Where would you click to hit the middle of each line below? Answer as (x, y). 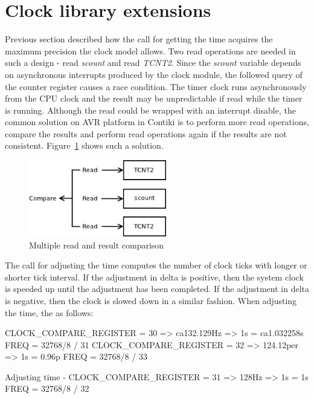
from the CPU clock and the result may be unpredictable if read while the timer (154, 98)
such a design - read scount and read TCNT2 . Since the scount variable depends (153, 63)
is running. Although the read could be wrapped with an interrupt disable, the (150, 110)
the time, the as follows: (49, 312)
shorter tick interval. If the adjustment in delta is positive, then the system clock (154, 277)
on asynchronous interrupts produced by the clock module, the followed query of (154, 74)
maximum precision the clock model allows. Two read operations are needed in (150, 50)
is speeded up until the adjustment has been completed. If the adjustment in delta (157, 289)
